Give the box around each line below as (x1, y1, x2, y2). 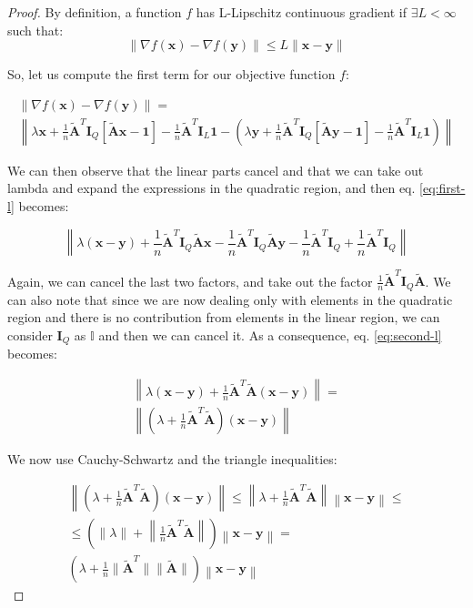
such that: (7, 20, 64, 39)
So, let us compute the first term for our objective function (7, 65, 336, 84)
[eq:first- (419, 178, 466, 198)
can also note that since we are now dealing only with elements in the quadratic (7, 289, 453, 309)
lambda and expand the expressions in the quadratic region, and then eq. (7, 178, 416, 198)
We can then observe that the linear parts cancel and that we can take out (7, 160, 424, 179)
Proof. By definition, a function (7, 3, 182, 21)
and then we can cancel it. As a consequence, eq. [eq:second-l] (98, 325, 442, 344)
